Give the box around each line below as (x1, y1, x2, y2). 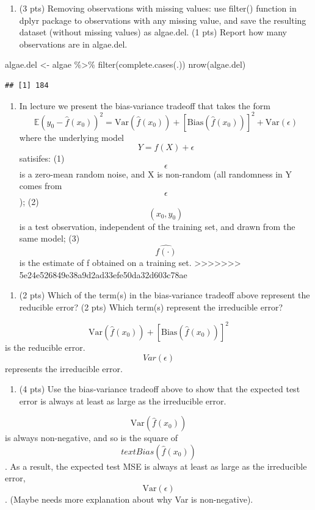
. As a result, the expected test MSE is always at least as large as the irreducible (5, 459, 307, 472)
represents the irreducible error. (5, 362, 123, 375)
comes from (19, 179, 62, 192)
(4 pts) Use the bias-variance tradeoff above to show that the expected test (19, 382, 300, 395)
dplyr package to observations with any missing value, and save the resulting (19, 13, 306, 26)
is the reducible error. (5, 340, 85, 353)
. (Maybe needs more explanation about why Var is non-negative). (5, 493, 253, 506)
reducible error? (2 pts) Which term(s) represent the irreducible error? (19, 300, 283, 313)
